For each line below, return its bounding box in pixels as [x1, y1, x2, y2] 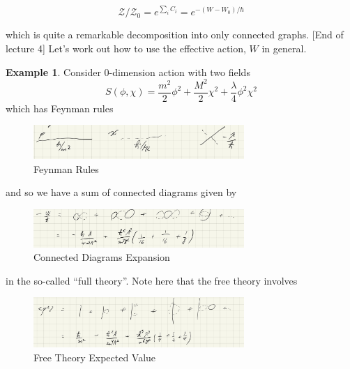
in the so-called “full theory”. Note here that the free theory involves [6, 273, 298, 287]
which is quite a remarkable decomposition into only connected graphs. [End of [6, 27, 344, 42]
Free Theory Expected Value [33, 349, 156, 364]
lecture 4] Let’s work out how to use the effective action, [6, 41, 246, 56]
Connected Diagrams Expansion [33, 250, 170, 264]
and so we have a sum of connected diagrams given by [6, 185, 237, 199]
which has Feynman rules [6, 100, 114, 115]
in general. [261, 41, 307, 56]
